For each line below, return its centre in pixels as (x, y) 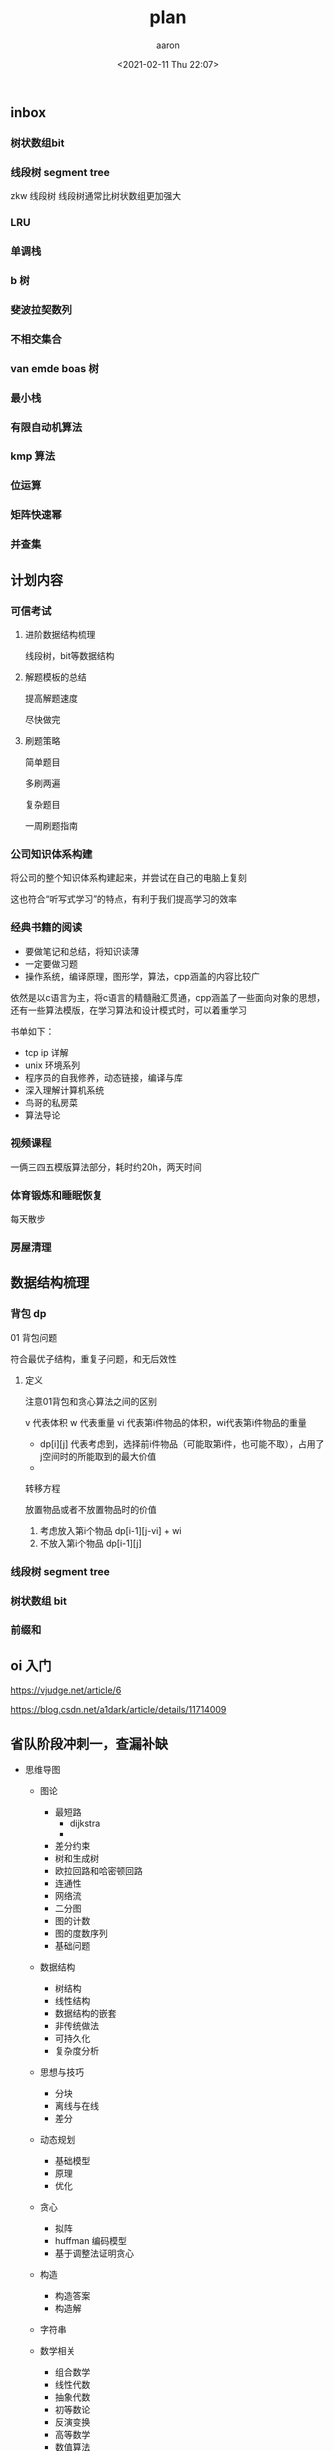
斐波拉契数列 (41, 309)
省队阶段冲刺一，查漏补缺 (89, 1743)
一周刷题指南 (51, 825)
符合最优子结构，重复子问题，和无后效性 (93, 1358)
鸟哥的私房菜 (51, 1102)
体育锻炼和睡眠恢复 (56, 1195)
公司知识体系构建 (51, 854)
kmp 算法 (33, 456)
